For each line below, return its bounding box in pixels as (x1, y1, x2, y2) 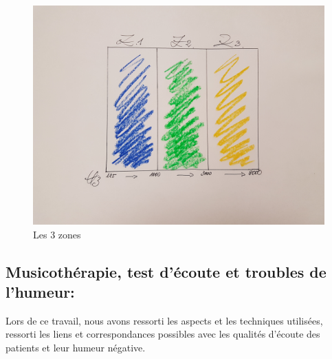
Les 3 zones (33, 227, 81, 241)
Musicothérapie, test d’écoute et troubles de (5, 260, 327, 282)
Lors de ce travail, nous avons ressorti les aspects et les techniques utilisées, (5, 313, 323, 327)
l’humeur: (5, 280, 75, 302)
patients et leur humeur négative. (5, 340, 146, 354)
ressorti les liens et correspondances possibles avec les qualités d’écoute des (5, 327, 320, 341)
